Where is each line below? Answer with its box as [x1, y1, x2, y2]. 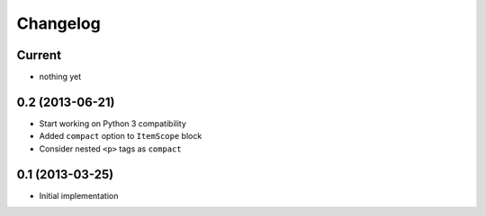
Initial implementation [39, 190, 119, 201]
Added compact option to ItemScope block [39, 131, 202, 142]
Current [16, 48, 62, 63]
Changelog [16, 13, 101, 33]
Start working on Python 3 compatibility [39, 117, 186, 129]
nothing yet [39, 72, 82, 82]
